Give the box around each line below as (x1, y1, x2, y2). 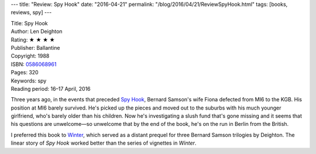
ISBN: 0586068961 (11, 60, 57, 67)
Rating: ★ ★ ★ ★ (11, 36, 55, 43)
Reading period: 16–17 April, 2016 (11, 85, 91, 92)
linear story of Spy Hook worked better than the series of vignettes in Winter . (11, 139, 197, 146)
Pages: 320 (11, 69, 39, 76)
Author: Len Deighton (11, 28, 63, 35)
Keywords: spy (11, 77, 47, 84)
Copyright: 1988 (11, 53, 50, 60)
